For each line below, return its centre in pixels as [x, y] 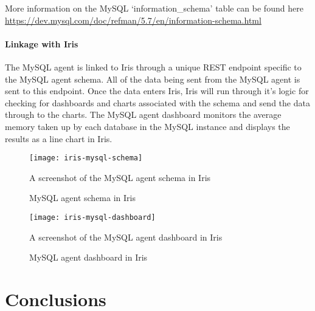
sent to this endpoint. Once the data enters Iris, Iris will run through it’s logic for [157, 91]
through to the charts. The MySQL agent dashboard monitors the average [143, 114]
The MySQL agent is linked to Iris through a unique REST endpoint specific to [153, 67]
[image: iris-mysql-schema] [86, 158]
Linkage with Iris [42, 43]
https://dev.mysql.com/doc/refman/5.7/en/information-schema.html [133, 20]
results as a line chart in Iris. [59, 138]
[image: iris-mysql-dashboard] [92, 217]
